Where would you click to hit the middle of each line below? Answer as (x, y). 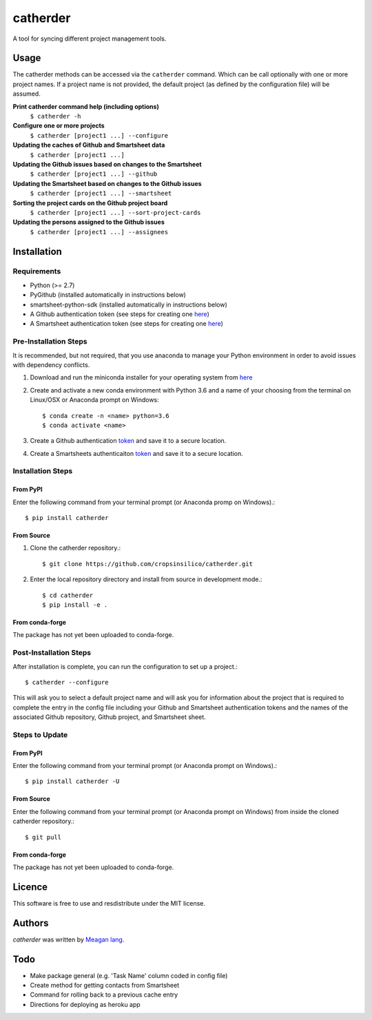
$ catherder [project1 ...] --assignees (99, 232)
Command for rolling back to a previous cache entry (104, 995)
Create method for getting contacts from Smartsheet (104, 986)
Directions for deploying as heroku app (85, 1004)
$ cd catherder (68, 595)
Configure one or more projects (59, 126)
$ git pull (43, 837)
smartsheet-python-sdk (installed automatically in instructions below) (128, 304)
